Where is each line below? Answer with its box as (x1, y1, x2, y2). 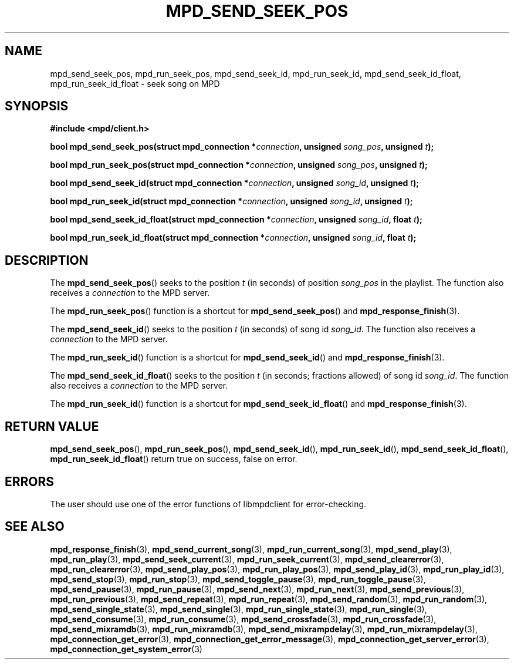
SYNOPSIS (5, 99, 69, 114)
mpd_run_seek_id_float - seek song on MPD (50, 78, 220, 89)
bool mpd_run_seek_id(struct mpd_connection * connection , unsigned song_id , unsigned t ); (50, 196, 413, 207)
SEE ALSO (5, 519, 65, 534)
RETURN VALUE (5, 419, 99, 434)
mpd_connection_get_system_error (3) (50, 643, 202, 654)
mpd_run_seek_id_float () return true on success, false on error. (50, 454, 297, 464)
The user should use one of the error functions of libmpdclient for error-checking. (50, 498, 367, 509)
